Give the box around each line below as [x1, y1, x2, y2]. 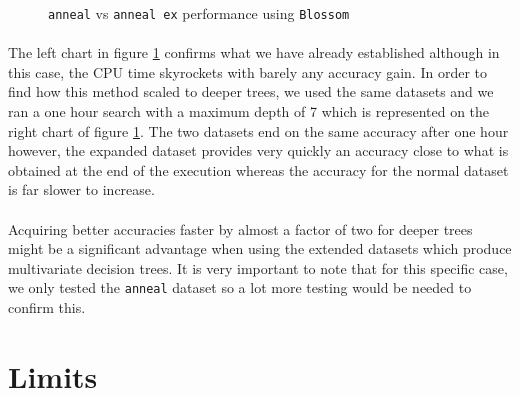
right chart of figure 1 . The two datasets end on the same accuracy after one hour [8, 120, 509, 141]
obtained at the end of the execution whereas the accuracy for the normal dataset [8, 159, 509, 180]
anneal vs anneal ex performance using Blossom [48, 3, 350, 23]
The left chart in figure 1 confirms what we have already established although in [8, 42, 500, 63]
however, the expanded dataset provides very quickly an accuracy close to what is [8, 140, 509, 161]
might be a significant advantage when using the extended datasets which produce [8, 238, 512, 259]
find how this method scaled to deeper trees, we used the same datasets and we [8, 81, 494, 102]
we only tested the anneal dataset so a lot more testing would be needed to [8, 277, 472, 298]
